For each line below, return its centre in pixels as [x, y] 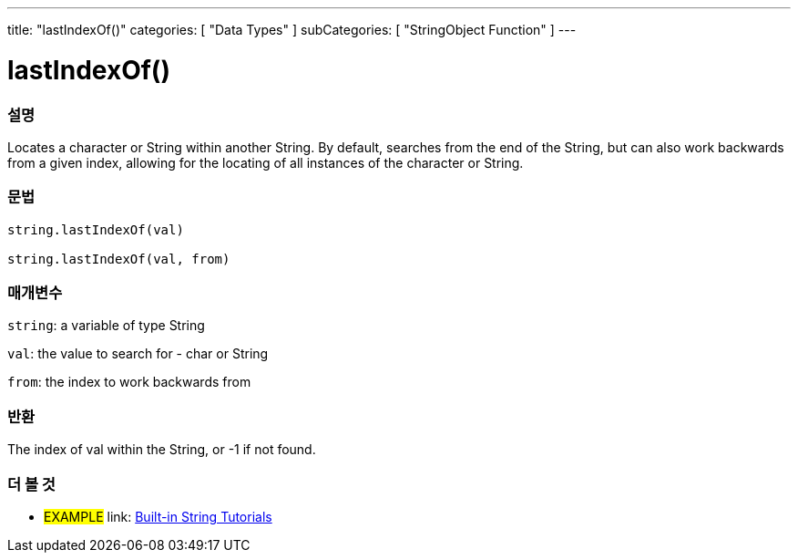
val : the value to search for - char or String [138, 354]
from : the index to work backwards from [129, 382]
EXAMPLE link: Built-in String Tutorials [158, 516]
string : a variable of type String [106, 326]
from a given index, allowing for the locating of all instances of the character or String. [266, 162]
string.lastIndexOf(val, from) [119, 259]
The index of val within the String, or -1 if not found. [162, 450]
